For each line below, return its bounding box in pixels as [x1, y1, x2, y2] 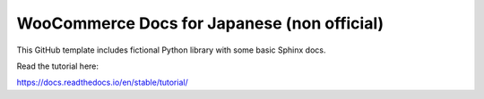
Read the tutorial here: [16, 61, 99, 71]
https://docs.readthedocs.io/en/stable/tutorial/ [16, 77, 188, 88]
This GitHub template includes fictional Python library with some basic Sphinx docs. [16, 45, 326, 55]
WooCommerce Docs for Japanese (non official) [16, 13, 385, 33]
